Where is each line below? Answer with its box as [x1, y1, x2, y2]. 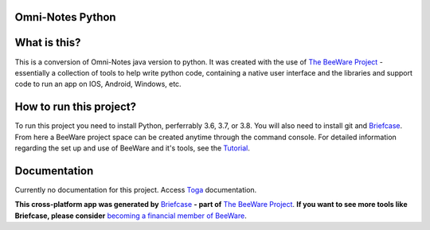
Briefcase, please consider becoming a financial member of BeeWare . [14, 211, 247, 220]
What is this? [14, 36, 81, 49]
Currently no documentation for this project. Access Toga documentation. [14, 185, 257, 194]
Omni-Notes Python [14, 10, 116, 24]
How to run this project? [14, 100, 137, 114]
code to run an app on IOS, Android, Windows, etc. [14, 80, 182, 89]
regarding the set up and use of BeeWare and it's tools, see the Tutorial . [14, 143, 250, 153]
